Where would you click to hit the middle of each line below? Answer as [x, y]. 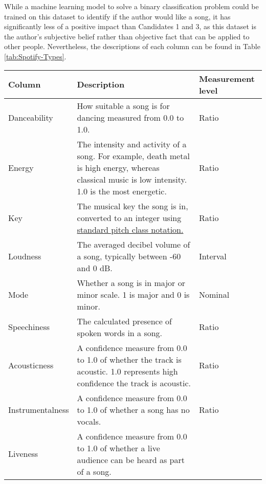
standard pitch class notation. [130, 229]
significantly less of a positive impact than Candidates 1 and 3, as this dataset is [130, 26]
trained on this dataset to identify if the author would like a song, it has [117, 16]
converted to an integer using [129, 217]
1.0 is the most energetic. [122, 191]
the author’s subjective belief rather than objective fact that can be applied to [127, 36]
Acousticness [31, 365]
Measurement [227, 78]
